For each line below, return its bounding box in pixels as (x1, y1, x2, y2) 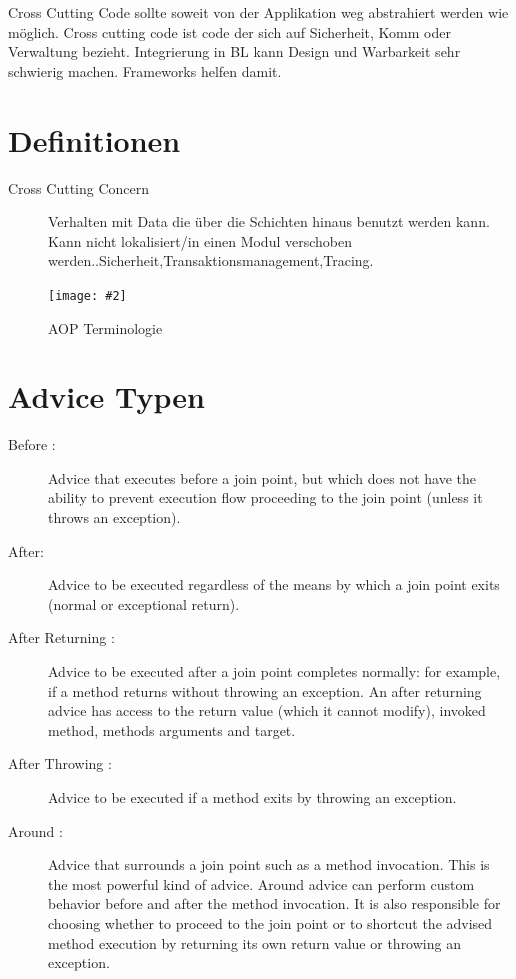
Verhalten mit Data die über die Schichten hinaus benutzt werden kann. (48, 211, 490, 232)
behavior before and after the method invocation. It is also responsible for (48, 893, 501, 914)
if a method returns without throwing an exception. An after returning (48, 680, 482, 701)
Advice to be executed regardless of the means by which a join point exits (48, 574, 500, 595)
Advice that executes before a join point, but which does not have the (48, 467, 476, 488)
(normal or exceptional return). (48, 593, 240, 614)
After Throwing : (8, 753, 112, 774)
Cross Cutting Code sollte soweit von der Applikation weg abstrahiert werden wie (8, 2, 509, 22)
